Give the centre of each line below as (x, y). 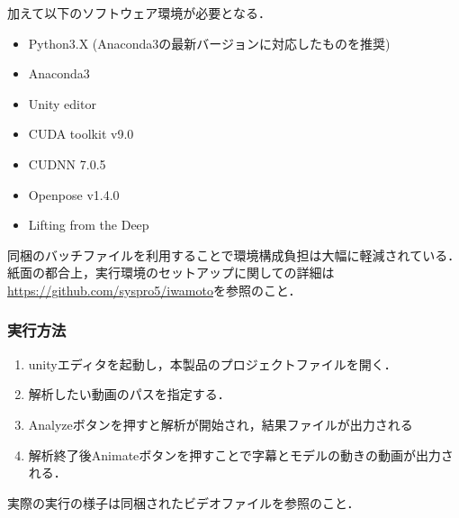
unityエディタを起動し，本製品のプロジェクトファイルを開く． (212, 364)
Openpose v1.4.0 (74, 194)
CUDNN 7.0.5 (67, 164)
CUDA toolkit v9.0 (81, 134)
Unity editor (62, 103)
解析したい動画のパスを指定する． (129, 394)
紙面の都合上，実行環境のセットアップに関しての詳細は (171, 273)
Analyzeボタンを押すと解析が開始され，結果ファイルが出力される (220, 424)
